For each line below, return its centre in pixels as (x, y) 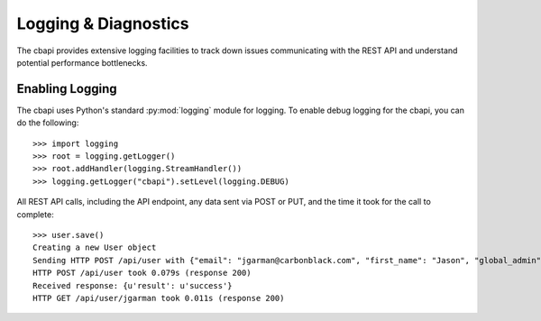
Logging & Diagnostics (103, 23)
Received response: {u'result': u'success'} (133, 285)
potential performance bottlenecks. (82, 62)
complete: (35, 214)
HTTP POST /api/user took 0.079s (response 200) (142, 273)
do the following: (48, 123)
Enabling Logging (67, 89)
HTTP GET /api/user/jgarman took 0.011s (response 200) (159, 298)
